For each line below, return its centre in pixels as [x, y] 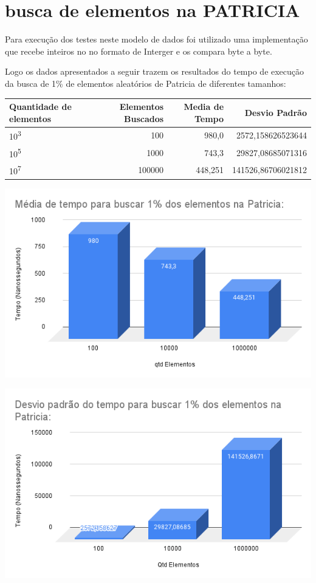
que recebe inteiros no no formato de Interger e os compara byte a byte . [139, 51]
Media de [204, 106]
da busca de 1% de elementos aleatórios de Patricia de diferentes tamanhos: [146, 83]
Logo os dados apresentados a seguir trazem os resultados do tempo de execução [155, 71]
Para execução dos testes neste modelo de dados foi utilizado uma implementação [156, 39]
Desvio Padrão [276, 112]
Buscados [144, 118]
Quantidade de [40, 106]
